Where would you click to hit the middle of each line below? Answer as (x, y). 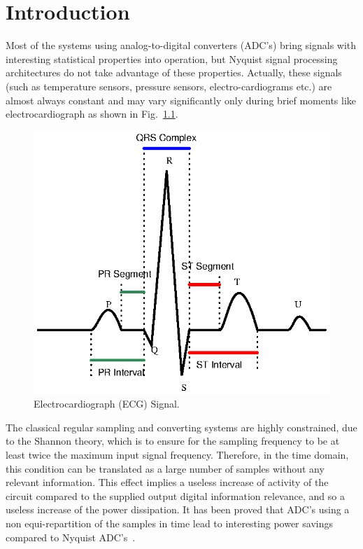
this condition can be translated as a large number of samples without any (165, 468)
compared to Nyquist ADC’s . (71, 537)
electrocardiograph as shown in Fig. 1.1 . (92, 114)
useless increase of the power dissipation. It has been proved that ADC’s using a (178, 509)
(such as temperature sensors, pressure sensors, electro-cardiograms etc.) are (169, 86)
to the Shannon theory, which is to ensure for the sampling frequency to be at (173, 441)
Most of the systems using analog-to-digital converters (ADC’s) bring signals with (181, 45)
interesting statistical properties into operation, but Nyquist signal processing (172, 58)
